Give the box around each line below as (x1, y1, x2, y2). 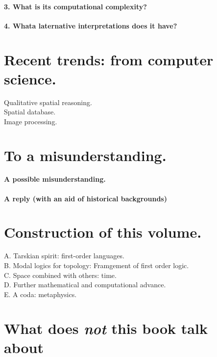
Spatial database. (4, 107, 56, 117)
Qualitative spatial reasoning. (4, 97, 92, 107)
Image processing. (4, 116, 57, 126)
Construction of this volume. (4, 222, 202, 242)
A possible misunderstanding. (4, 174, 106, 184)
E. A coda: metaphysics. (4, 289, 77, 299)
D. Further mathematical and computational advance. (4, 279, 166, 290)
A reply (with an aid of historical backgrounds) (4, 193, 167, 203)
